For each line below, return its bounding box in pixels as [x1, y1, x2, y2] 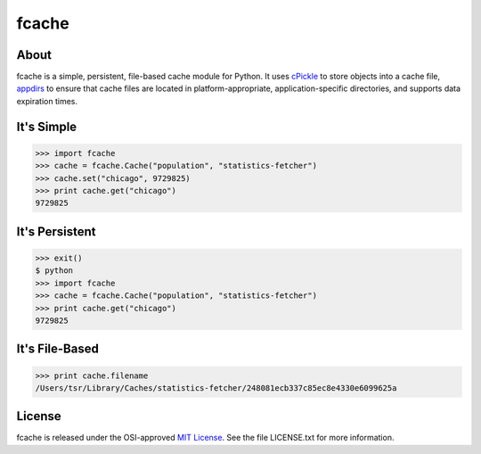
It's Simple [16, 119, 77, 134]
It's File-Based [16, 342, 100, 357]
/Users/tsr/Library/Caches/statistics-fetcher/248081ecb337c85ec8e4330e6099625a [35, 383, 397, 392]
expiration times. [16, 95, 77, 106]
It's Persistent [16, 224, 97, 239]
